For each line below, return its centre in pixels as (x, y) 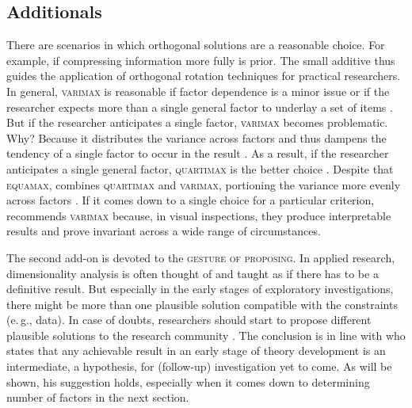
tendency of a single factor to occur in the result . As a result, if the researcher (198, 153)
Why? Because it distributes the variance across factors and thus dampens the (196, 137)
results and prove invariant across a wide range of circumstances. (164, 231)
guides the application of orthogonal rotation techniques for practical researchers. (204, 76)
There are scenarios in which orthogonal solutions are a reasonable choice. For (196, 45)
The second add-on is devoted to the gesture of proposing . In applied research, (201, 257)
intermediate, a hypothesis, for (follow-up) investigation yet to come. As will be (199, 366)
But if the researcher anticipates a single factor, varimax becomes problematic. (197, 122)
